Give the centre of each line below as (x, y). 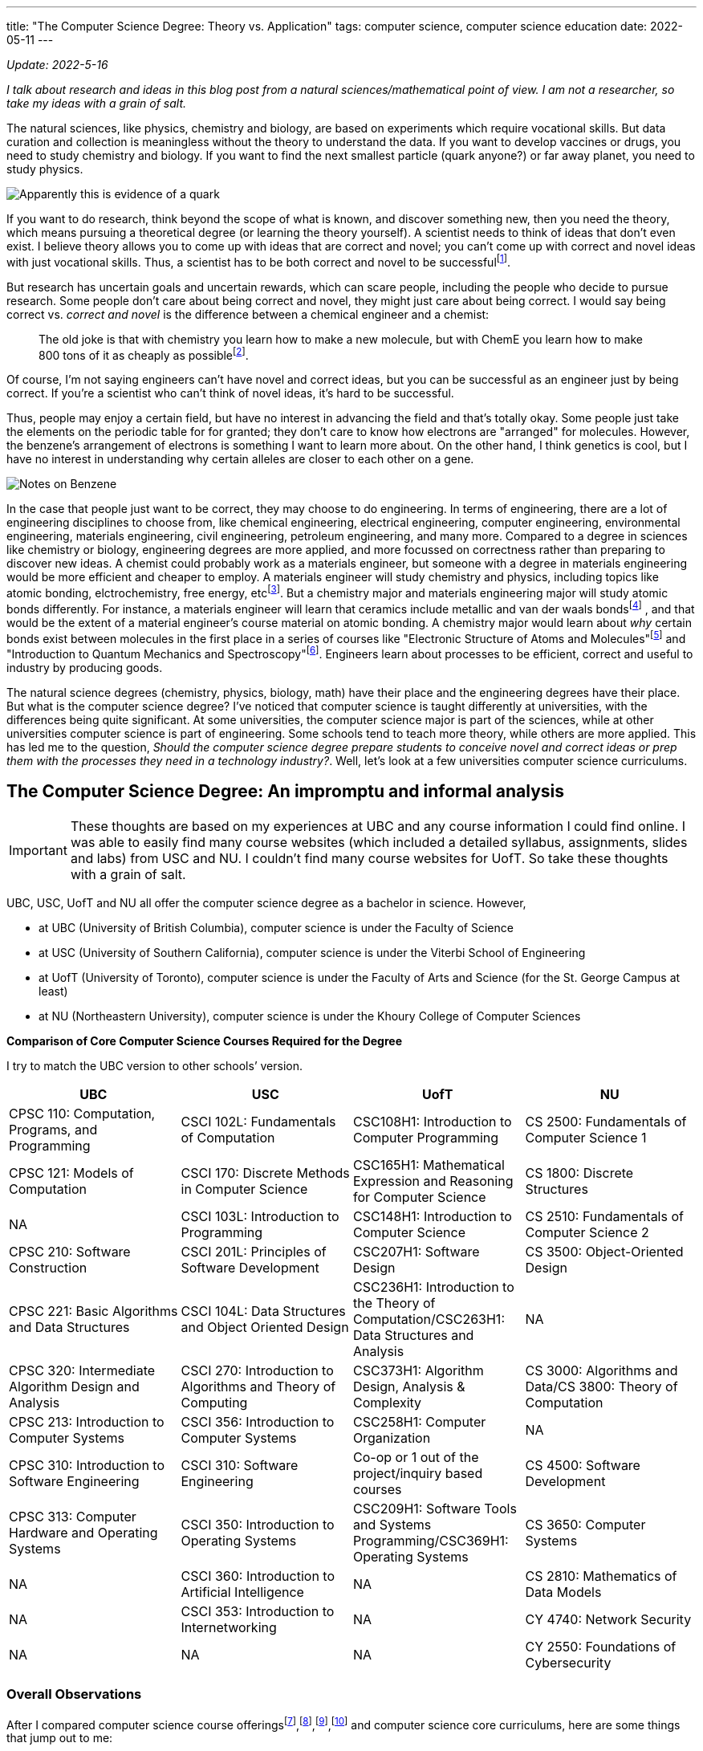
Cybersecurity (568, 1662)
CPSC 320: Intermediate (82, 1370)
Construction (48, 1267)
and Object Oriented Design (265, 1327)
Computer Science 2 (587, 1232)
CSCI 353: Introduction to (258, 1611)
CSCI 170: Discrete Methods (265, 1173)
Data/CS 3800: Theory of (601, 1386)
